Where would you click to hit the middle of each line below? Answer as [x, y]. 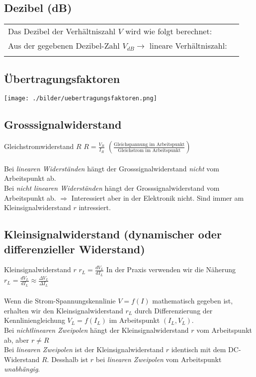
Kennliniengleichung [35, 320]
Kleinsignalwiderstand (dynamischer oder [113, 234]
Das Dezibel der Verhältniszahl [62, 31]
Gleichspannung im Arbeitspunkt [149, 144]
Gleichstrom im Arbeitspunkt [149, 150]
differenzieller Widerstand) [75, 249]
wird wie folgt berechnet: [169, 31]
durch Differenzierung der [173, 310]
